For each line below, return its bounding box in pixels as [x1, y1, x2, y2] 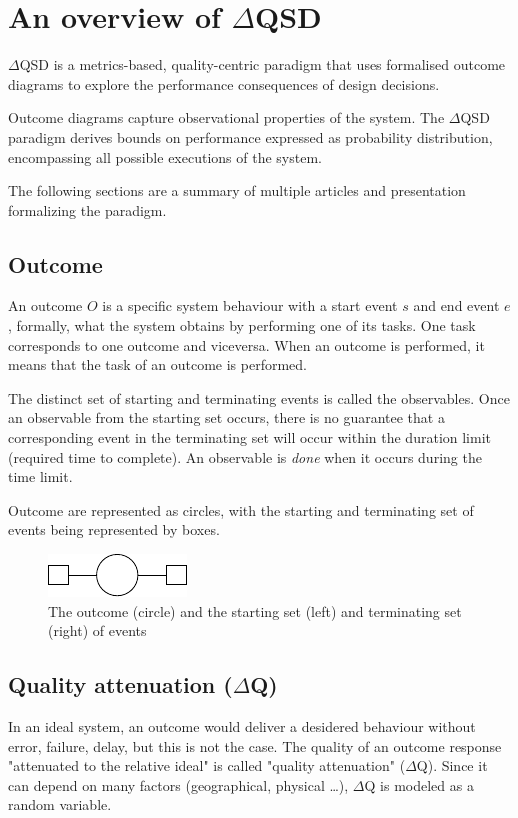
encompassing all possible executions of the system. [8, 146, 322, 167]
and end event [413, 295, 500, 316]
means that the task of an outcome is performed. [8, 354, 307, 375]
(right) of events [48, 620, 147, 641]
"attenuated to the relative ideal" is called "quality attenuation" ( [8, 755, 406, 776]
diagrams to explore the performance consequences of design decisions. [8, 73, 440, 94]
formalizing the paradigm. [8, 199, 167, 220]
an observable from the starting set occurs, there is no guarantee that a [8, 407, 445, 428]
